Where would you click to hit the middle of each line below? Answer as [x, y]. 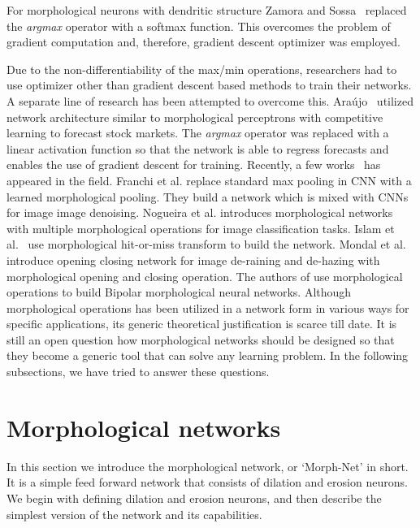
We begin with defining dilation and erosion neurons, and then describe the [194, 498]
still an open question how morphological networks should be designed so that [201, 339]
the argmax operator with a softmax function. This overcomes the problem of [199, 26]
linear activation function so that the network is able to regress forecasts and [198, 148]
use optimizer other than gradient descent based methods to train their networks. [209, 85]
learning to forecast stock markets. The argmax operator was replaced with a [198, 133]
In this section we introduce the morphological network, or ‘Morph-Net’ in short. [208, 466]
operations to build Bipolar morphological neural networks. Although [179, 292]
